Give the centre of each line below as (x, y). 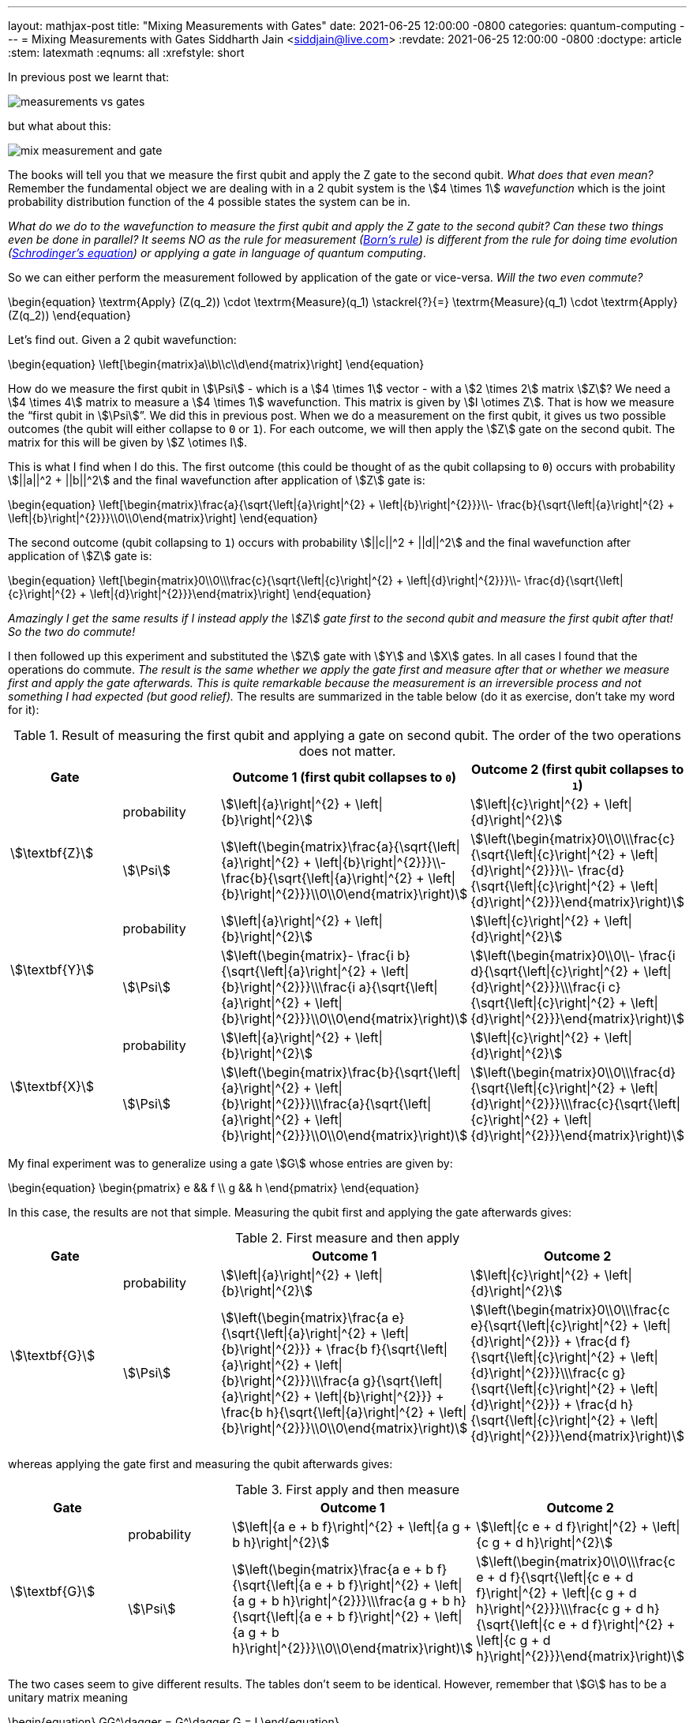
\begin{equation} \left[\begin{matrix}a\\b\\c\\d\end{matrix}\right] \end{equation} (216, 364)
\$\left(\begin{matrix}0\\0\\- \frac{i (573, 955)
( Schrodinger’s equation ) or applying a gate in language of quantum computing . (217, 253)
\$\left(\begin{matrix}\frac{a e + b (333, 1569)
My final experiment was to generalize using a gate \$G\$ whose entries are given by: (230, 1163)
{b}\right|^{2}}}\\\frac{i (288, 987)
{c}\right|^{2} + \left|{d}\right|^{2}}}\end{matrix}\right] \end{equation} (190, 594)
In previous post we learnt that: (89, 77)
